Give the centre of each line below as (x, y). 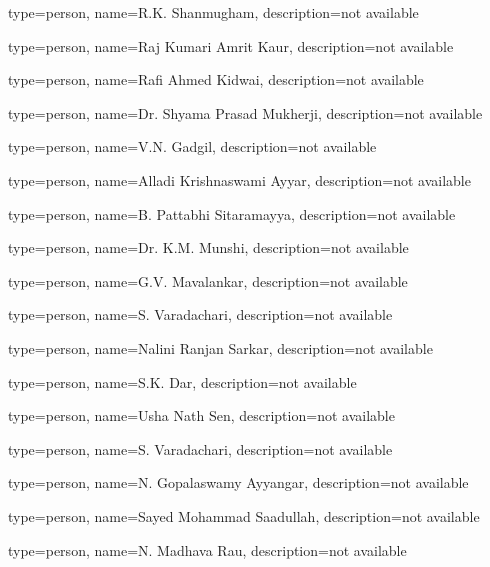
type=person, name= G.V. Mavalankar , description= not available (208, 280)
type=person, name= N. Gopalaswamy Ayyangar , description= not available (238, 482)
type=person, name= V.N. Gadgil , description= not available (192, 146)
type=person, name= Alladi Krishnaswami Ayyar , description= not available (239, 179)
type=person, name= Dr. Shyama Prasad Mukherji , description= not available (245, 112)
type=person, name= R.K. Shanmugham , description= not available (213, 12)
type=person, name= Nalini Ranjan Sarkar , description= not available (220, 347)
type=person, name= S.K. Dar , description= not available (182, 381)
